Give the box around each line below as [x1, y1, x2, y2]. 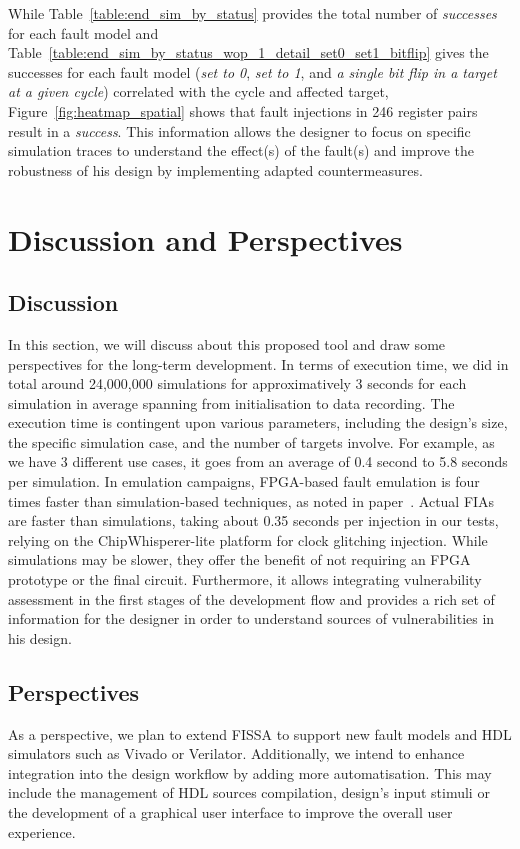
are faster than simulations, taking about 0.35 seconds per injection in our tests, [8, 510, 499, 531]
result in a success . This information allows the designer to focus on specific [8, 120, 471, 141]
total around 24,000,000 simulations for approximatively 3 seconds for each [8, 373, 467, 394]
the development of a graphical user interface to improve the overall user [8, 802, 453, 822]
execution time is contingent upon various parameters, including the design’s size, [8, 412, 508, 433]
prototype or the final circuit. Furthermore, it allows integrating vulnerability [8, 569, 482, 590]
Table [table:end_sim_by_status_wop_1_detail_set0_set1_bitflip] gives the [8, 42, 489, 63]
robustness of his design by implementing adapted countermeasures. [8, 159, 423, 180]
